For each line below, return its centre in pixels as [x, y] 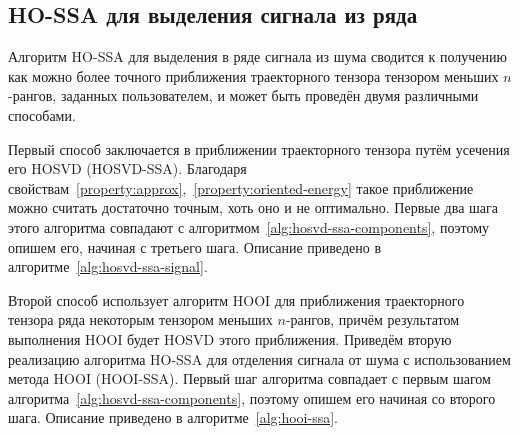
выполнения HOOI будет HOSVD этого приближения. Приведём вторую [230, 338]
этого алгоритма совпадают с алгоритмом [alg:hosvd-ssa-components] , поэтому [249, 226]
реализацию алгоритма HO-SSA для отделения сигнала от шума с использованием [259, 358]
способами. [42, 114]
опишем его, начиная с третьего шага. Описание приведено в [194, 246]
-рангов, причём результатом [372, 319]
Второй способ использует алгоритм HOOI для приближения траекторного [236, 299]
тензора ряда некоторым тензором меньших [140, 319]
